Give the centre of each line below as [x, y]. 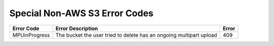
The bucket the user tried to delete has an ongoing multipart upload [136, 35]
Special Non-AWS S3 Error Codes [81, 13]
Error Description [77, 28]
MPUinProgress [31, 35]
